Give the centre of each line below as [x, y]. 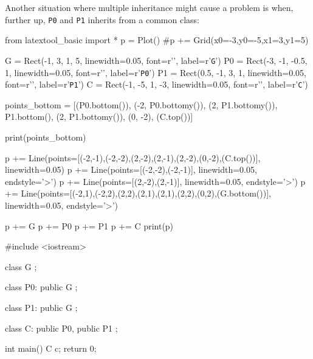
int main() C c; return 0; [51, 348]
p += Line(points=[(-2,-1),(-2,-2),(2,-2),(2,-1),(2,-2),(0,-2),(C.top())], [133, 157]
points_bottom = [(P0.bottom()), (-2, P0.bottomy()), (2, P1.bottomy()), [141, 104]
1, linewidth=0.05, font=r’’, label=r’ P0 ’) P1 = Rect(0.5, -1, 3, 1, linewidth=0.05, [156, 72]
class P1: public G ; [41, 307]
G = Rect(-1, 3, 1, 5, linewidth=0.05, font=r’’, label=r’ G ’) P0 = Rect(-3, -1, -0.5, [156, 60]
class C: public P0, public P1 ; [61, 328]
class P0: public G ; [41, 287]
